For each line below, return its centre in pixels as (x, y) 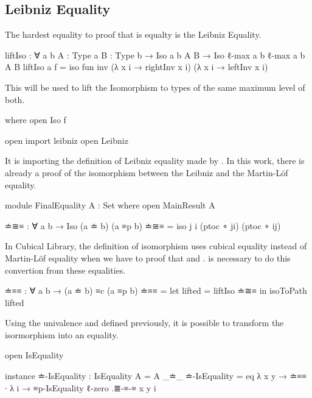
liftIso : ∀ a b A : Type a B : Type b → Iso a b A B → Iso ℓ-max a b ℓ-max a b (155, 55)
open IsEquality (34, 355)
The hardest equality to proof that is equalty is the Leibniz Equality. (133, 34)
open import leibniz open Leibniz (67, 140)
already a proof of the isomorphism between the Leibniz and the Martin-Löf (147, 172)
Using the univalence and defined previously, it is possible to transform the (144, 323)
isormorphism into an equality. (62, 334)
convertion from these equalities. (65, 270)
